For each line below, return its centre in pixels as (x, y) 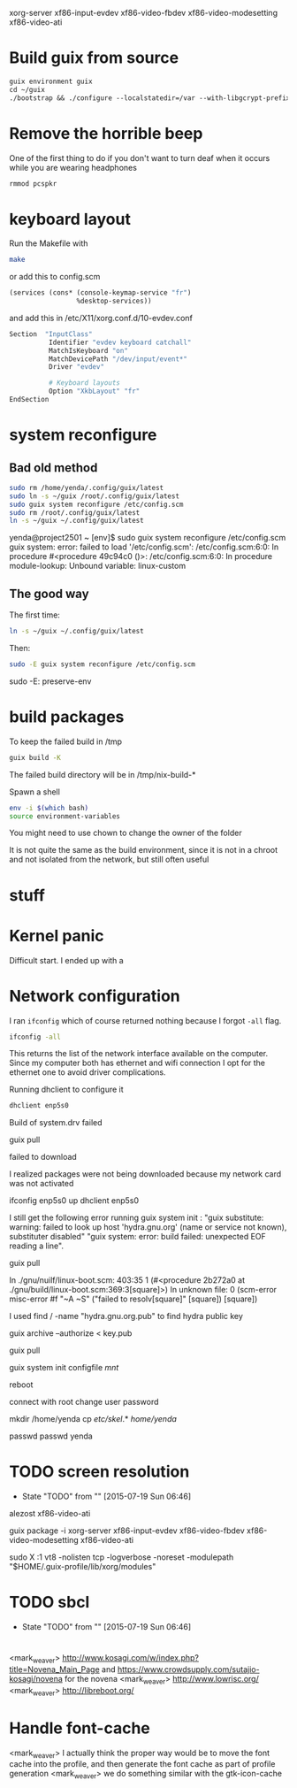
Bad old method (53, 468)
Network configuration (95, 996)
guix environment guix (51, 81)
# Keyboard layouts (84, 383)
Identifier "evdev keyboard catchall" (120, 342)
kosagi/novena (36, 1679)
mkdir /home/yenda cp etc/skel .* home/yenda (93, 1419)
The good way (49, 593)
